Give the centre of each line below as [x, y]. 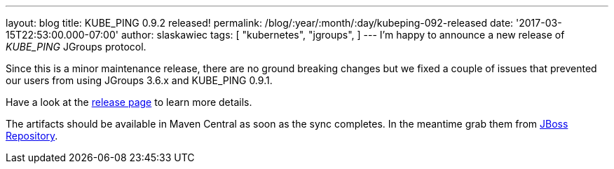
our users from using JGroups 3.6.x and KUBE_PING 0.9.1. [139, 80]
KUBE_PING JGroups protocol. [76, 47]
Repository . [32, 136]
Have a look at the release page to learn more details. [129, 102]
